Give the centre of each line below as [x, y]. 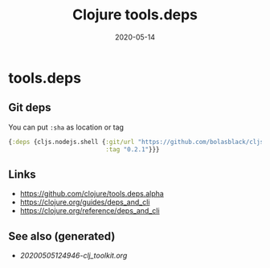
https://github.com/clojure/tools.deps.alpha [92, 194]
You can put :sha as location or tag [66, 127]
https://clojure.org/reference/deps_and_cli [90, 211]
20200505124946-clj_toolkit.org [74, 256]
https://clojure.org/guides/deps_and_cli [85, 202]
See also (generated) [62, 236]
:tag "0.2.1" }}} [133, 149]
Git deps [30, 107]
